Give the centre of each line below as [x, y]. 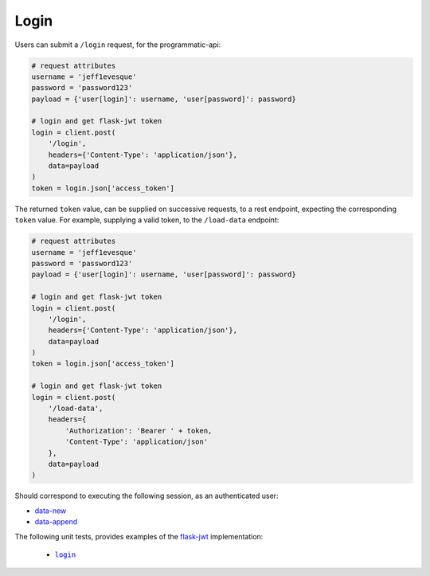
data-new [51, 511]
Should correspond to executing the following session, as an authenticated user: [147, 496]
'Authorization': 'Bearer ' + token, [139, 431]
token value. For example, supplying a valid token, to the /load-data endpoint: [147, 220]
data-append [56, 522]
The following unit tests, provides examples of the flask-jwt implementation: [139, 536]
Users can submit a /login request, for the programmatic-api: [118, 45]
